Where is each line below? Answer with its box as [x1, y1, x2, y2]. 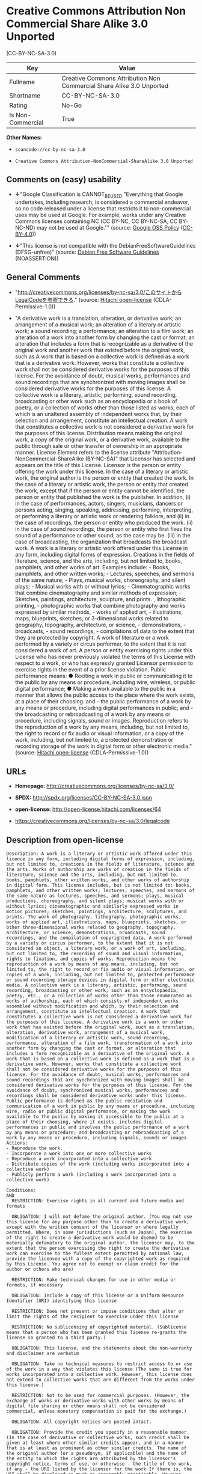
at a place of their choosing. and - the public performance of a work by [14, 698, 191, 705]
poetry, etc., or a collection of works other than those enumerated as [6, 992, 192, 998]
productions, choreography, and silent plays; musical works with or [6, 898, 185, 904]
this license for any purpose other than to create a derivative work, [6, 1219, 189, 1225]
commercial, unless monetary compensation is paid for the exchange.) [6, 1408, 187, 1414]
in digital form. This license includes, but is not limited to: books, [6, 882, 192, 888]
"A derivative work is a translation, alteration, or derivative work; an [14, 314, 182, 322]
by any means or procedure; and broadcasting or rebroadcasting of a [6, 1129, 185, 1136]
